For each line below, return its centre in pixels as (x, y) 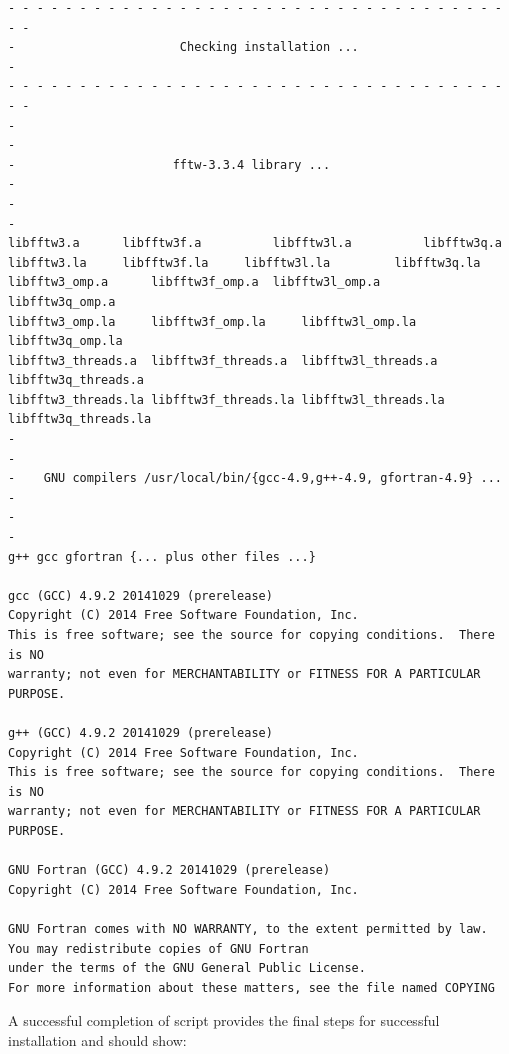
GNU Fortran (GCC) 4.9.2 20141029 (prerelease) (169, 870)
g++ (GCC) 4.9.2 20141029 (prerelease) (140, 732)
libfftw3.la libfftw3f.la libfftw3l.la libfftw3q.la (244, 262)
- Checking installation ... (183, 47)
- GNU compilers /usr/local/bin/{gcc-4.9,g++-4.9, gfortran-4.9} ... (255, 478)
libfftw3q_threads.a (76, 380)
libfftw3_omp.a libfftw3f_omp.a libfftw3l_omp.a (194, 282)
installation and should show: (97, 1039)
